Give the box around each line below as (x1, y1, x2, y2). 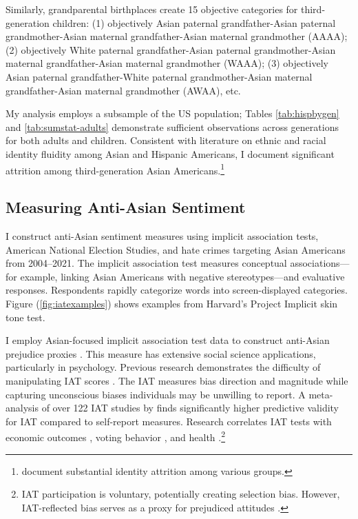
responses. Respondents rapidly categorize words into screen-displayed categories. (6, 283, 348, 297)
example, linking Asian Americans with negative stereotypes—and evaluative (20, 269, 345, 283)
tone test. (6, 309, 45, 324)
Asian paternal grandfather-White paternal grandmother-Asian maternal (6, 69, 313, 83)
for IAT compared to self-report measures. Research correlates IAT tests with (6, 414, 332, 428)
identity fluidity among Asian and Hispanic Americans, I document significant (6, 146, 335, 161)
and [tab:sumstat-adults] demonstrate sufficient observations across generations (6, 119, 339, 134)
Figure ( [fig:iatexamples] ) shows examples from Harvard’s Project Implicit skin (6, 296, 338, 310)
